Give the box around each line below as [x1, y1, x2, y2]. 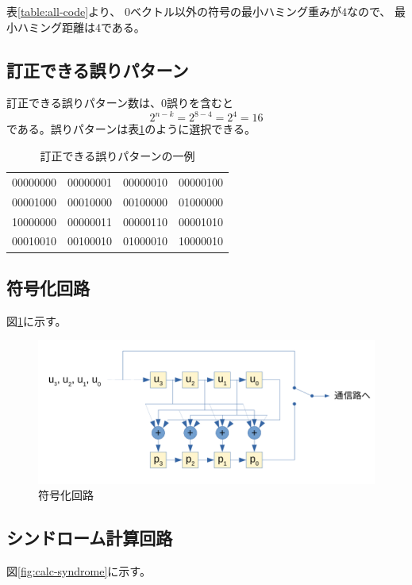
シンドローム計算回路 [6, 525, 173, 550]
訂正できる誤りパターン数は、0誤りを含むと [6, 94, 234, 111]
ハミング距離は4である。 [17, 18, 145, 35]
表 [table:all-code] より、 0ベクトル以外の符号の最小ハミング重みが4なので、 [6, 3, 391, 19]
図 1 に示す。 [6, 312, 67, 329]
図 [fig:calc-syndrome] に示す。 [6, 563, 151, 579]
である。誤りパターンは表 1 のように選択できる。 [6, 121, 256, 137]
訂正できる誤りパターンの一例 [40, 148, 195, 164]
